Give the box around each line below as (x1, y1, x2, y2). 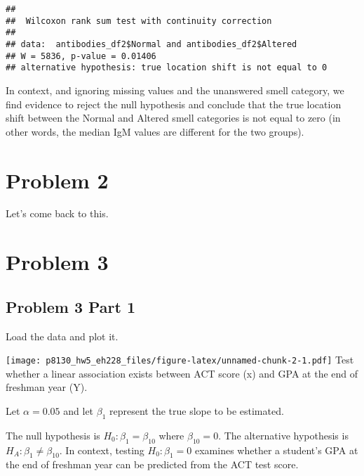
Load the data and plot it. (6, 328, 119, 343)
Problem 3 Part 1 (6, 295, 136, 317)
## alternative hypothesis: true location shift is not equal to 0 (6, 63, 328, 73)
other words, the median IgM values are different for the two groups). (6, 124, 304, 139)
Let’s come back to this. (6, 206, 109, 221)
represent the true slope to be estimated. (109, 404, 284, 418)
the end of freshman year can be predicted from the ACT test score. (6, 457, 299, 472)
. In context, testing (59, 442, 144, 457)
